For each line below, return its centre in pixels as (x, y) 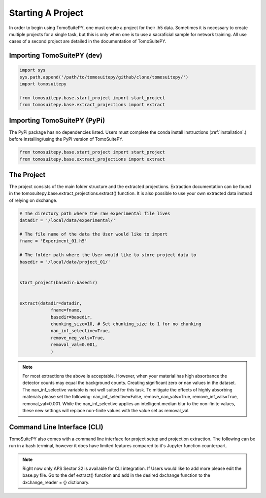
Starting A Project (46, 13)
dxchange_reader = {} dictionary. (56, 482)
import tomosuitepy (43, 84)
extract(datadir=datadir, (51, 303)
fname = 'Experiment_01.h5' (53, 241)
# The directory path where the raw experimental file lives (95, 213)
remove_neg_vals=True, (78, 338)
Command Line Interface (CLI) (56, 427)
